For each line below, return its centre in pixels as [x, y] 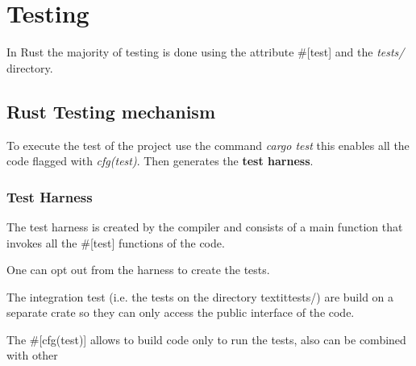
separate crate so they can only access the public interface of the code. [181, 312]
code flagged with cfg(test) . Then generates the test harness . [160, 161]
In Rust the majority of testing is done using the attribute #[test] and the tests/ [206, 52]
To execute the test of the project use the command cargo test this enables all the [208, 145]
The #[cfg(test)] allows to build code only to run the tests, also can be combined [206, 339]
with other [32, 355]
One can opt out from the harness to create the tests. [138, 270]
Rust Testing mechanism [111, 111]
